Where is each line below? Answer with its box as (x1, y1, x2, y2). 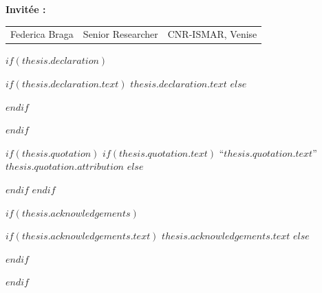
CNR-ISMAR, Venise (167, 27, 257, 41)
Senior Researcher (83, 27, 158, 41)
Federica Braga (10, 27, 74, 41)
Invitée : (6, 2, 46, 16)
